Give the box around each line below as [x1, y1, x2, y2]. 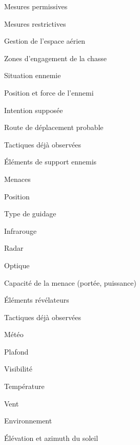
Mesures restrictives [4, 18, 66, 29]
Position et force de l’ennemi [4, 87, 94, 98]
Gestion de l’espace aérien [4, 35, 86, 46]
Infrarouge [4, 225, 37, 236]
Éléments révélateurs [4, 294, 69, 305]
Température [4, 381, 45, 392]
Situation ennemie [4, 70, 61, 81]
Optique [4, 259, 30, 270]
